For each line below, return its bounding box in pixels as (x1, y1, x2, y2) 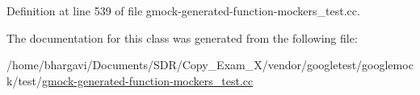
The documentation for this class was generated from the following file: (6, 29, 358, 46)
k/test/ (6, 72, 43, 89)
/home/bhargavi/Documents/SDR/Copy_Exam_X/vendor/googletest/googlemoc (6, 56, 414, 73)
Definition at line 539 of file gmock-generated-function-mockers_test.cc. (6, 2, 360, 19)
